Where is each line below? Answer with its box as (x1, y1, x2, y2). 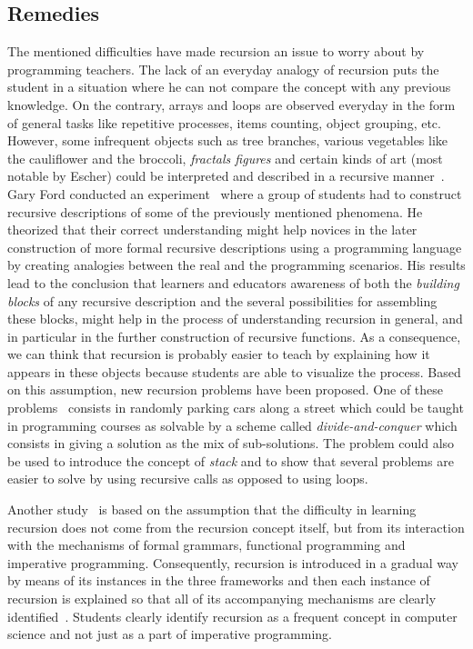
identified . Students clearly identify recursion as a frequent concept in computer (7, 606, 458, 625)
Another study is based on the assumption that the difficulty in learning (7, 500, 417, 519)
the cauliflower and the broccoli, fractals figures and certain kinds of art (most (7, 148, 443, 167)
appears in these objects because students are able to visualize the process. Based (7, 362, 461, 381)
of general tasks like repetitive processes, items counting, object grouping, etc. (7, 113, 441, 132)
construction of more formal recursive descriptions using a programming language (7, 237, 462, 256)
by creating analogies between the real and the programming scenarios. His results (7, 255, 466, 275)
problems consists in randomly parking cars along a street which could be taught (7, 398, 464, 417)
